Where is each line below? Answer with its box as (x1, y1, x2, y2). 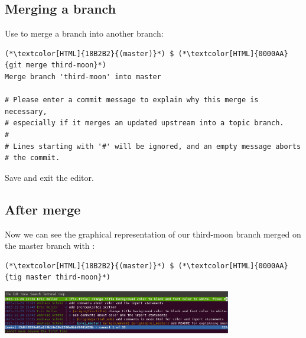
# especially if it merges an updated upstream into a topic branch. (5, 119, 284, 128)
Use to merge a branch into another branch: (5, 27, 164, 40)
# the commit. (5, 154, 60, 162)
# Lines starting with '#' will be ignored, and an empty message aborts (5, 142, 301, 151)
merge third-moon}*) (25, 61, 106, 70)
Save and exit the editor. (5, 171, 94, 183)
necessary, (5, 107, 47, 116)
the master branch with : (5, 239, 95, 252)
